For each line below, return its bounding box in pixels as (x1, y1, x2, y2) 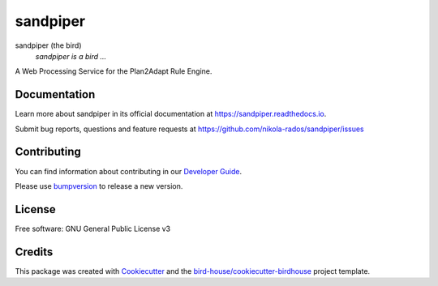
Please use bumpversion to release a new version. (15, 181, 183, 190)
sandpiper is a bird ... (35, 51, 107, 61)
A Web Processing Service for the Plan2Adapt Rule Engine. (15, 66, 213, 76)
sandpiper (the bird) (15, 41, 82, 50)
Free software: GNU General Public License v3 (15, 224, 171, 233)
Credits (15, 245, 54, 258)
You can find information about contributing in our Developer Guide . (15, 166, 243, 176)
